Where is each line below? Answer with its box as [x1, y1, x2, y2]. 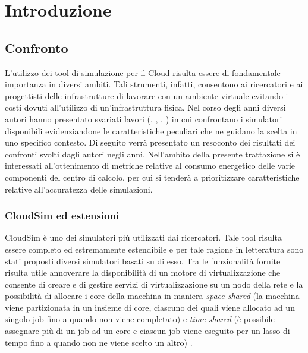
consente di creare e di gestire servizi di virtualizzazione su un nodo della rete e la [5, 278, 303, 290]
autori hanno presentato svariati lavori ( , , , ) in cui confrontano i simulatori [5, 112, 282, 125]
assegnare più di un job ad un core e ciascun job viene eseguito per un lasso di [5, 324, 290, 337]
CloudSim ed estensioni [5, 208, 120, 223]
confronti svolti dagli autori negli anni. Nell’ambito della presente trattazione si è [5, 147, 300, 160]
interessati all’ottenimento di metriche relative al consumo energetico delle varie [5, 159, 296, 172]
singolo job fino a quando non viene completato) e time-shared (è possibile [5, 313, 275, 325]
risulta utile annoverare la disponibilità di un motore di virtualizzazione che [5, 266, 281, 279]
